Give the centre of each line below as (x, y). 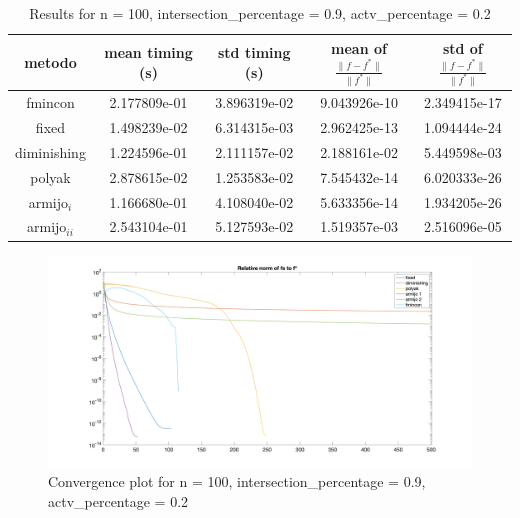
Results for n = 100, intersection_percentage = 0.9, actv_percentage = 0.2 (260, 13)
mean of (359, 47)
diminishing (50, 151)
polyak (50, 176)
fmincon (50, 102)
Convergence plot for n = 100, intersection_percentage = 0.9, (237, 481)
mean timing (148, 52)
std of (462, 47)
